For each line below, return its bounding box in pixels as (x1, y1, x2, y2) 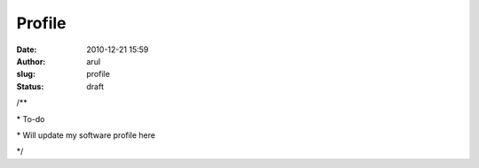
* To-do (16, 113, 45, 124)
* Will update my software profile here (16, 129, 155, 141)
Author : (16, 56, 46, 66)
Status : (16, 80, 44, 92)
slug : (16, 69, 35, 80)
